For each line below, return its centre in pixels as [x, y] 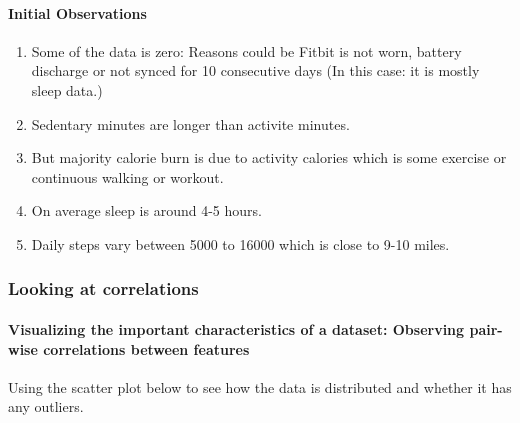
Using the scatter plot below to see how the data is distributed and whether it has [260, 386]
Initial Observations [77, 12]
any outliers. [46, 406]
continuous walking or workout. [127, 176]
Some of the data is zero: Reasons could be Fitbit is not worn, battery [246, 50]
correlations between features [146, 348]
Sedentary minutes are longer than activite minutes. [190, 123]
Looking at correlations [103, 288]
